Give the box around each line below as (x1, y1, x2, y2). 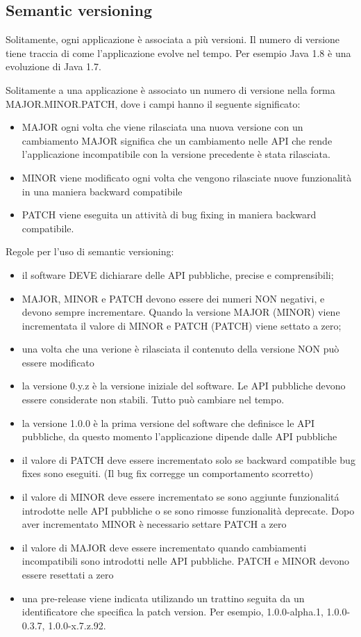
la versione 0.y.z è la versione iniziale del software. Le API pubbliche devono (22, 378, 346, 393)
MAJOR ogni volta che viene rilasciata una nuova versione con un (22, 120, 303, 134)
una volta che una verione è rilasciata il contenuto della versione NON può (22, 341, 339, 356)
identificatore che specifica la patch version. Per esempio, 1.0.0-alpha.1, (22, 604, 324, 619)
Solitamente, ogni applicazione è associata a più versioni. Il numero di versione (6, 32, 340, 47)
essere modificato (22, 355, 94, 369)
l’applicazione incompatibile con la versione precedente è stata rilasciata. (22, 147, 330, 161)
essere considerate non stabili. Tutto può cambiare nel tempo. (22, 392, 285, 407)
